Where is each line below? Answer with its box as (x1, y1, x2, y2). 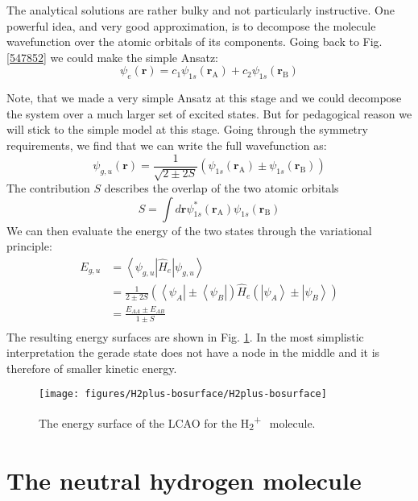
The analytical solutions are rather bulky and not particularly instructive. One (6, 2, 395, 18)
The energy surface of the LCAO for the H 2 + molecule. (39, 412, 316, 433)
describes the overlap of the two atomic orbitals (104, 180, 339, 196)
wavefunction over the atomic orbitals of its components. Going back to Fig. (6, 33, 383, 50)
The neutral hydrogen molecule (6, 464, 362, 497)
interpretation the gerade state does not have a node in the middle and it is (6, 344, 380, 361)
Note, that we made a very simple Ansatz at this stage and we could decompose (6, 89, 402, 106)
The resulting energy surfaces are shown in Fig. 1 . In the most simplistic (6, 328, 364, 345)
